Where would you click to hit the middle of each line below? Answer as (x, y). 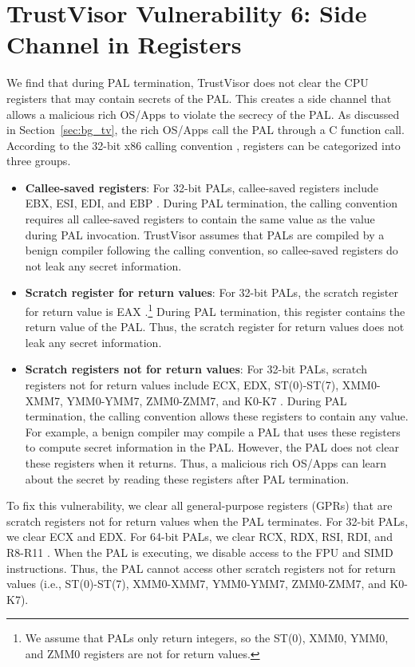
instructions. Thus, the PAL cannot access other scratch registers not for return (201, 568)
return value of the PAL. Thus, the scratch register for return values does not (215, 327)
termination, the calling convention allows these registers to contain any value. (217, 416)
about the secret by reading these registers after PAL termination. (187, 478)
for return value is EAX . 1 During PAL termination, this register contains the (215, 310)
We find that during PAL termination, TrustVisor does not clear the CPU (188, 83)
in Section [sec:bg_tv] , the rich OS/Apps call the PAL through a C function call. (206, 130)
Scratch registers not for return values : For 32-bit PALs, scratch (196, 369)
